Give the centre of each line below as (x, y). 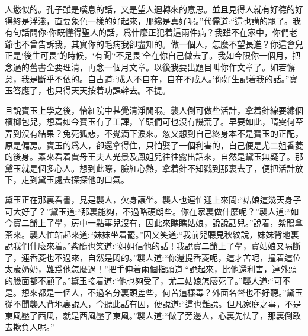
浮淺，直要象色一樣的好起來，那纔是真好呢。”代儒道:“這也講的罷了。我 (165, 20)
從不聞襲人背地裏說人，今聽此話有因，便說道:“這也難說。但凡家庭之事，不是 (153, 304)
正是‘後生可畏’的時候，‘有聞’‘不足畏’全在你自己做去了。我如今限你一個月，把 (153, 55)
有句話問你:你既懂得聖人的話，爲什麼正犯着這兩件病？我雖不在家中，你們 (147, 32)
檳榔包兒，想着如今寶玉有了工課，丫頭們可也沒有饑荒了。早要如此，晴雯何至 (154, 122)
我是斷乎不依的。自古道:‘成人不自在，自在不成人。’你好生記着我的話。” (155, 78)
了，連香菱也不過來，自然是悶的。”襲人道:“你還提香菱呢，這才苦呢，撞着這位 (153, 257)
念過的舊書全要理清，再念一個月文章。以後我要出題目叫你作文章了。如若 (146, 67)
